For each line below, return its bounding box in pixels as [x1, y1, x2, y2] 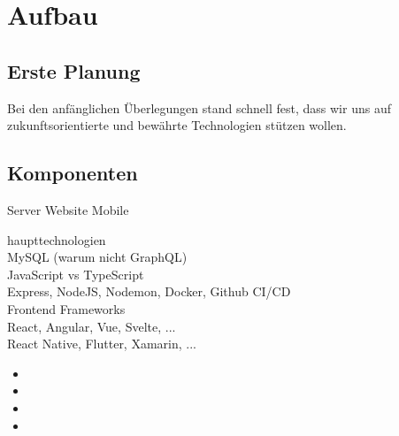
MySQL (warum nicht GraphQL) [7, 248, 188, 266]
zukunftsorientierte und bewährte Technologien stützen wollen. [7, 116, 347, 134]
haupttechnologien [7, 230, 106, 249]
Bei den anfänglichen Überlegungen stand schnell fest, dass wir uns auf [7, 98, 391, 117]
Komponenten [7, 159, 138, 187]
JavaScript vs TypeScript [7, 264, 144, 283]
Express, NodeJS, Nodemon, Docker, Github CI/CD [7, 282, 291, 301]
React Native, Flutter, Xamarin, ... [7, 334, 196, 353]
